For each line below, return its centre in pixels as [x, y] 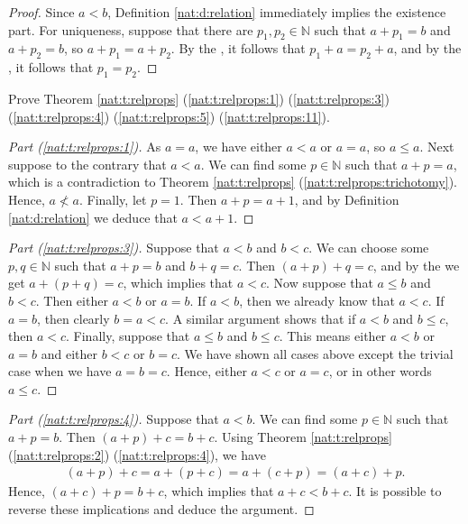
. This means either [333, 336]
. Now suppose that [320, 283]
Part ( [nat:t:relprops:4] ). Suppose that [114, 419]
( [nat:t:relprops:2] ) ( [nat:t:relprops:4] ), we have [137, 454]
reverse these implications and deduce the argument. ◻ [161, 508]
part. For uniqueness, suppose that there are [131, 29]
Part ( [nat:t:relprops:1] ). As [85, 147]
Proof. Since [41, 12]
